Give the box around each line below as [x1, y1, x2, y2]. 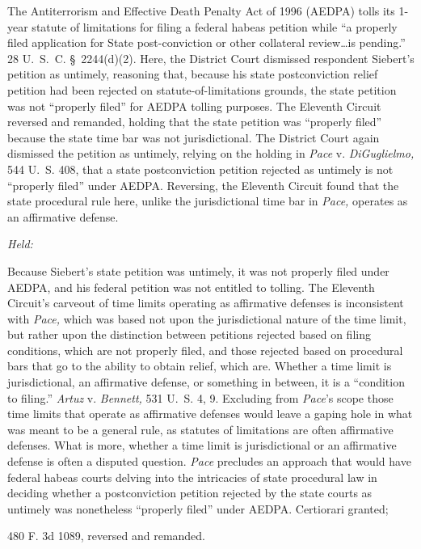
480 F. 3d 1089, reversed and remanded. [7, 527, 205, 544]
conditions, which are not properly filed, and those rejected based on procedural [7, 341, 403, 358]
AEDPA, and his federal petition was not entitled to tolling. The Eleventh [7, 278, 375, 295]
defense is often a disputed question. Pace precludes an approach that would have [7, 453, 411, 470]
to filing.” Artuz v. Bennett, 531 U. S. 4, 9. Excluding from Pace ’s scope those [7, 389, 394, 406]
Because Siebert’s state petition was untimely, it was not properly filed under [7, 262, 389, 279]
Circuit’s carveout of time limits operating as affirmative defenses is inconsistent [7, 294, 404, 311]
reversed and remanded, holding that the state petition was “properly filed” [7, 113, 382, 130]
